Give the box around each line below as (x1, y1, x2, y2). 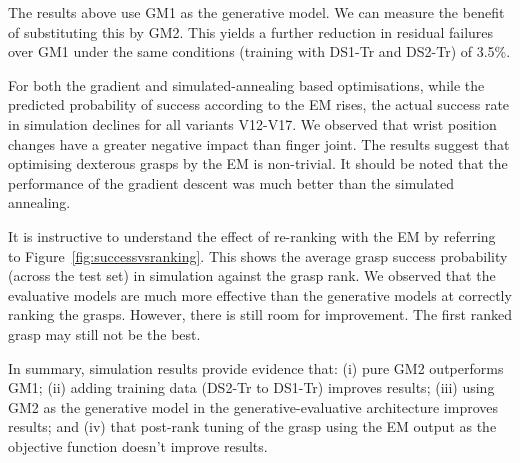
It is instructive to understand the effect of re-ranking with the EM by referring (8, 225, 496, 246)
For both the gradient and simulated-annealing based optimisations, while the (8, 74, 485, 95)
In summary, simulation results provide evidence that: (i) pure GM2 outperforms (8, 357, 504, 378)
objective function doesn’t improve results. (8, 435, 268, 456)
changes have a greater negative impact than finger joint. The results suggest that (8, 133, 510, 154)
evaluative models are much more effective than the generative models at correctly (8, 284, 512, 305)
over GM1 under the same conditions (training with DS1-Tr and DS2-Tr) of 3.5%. (8, 41, 511, 62)
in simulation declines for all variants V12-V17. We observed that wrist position (8, 113, 497, 134)
